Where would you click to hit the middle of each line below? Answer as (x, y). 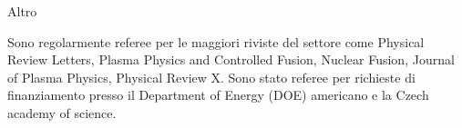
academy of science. (62, 112)
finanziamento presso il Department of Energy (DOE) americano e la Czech (218, 95)
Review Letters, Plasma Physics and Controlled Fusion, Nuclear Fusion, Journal (231, 59)
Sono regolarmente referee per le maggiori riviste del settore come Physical (216, 41)
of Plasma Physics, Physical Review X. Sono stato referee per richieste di (211, 77)
